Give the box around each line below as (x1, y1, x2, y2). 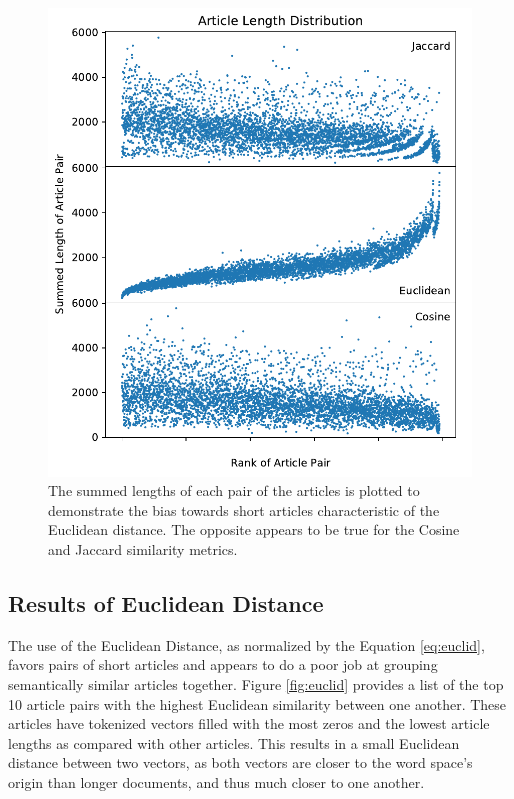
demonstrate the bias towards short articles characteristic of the (48, 499, 440, 520)
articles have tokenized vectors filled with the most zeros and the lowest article (8, 713, 490, 734)
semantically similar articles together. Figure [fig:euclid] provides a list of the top (8, 674, 504, 695)
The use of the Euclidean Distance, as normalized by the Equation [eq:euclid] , (8, 634, 485, 655)
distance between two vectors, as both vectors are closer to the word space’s (8, 752, 473, 773)
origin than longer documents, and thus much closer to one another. (8, 771, 425, 792)
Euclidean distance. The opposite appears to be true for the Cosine (48, 519, 460, 540)
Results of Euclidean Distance (8, 588, 324, 619)
